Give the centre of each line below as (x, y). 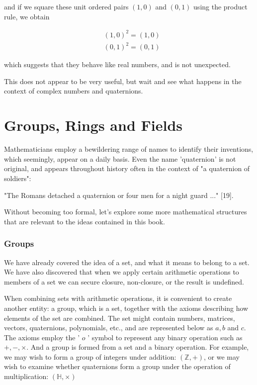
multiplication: (26, 376)
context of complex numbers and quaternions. (74, 91)
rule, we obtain (27, 16)
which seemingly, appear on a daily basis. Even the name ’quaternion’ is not (120, 158)
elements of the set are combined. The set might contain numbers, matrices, (120, 318)
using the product (220, 6)
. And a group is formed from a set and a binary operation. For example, (138, 347)
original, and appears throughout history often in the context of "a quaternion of (127, 168)
